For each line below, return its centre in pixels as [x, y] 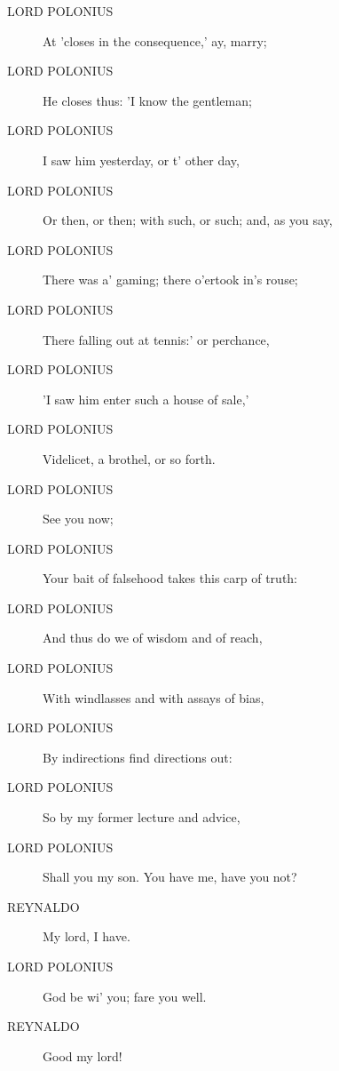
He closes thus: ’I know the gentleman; [147, 100]
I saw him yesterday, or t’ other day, [141, 160]
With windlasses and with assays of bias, [154, 697]
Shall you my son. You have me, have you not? [170, 877]
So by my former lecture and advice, [142, 817]
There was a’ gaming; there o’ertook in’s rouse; [170, 280]
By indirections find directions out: [138, 757]
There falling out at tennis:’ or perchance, [156, 339]
